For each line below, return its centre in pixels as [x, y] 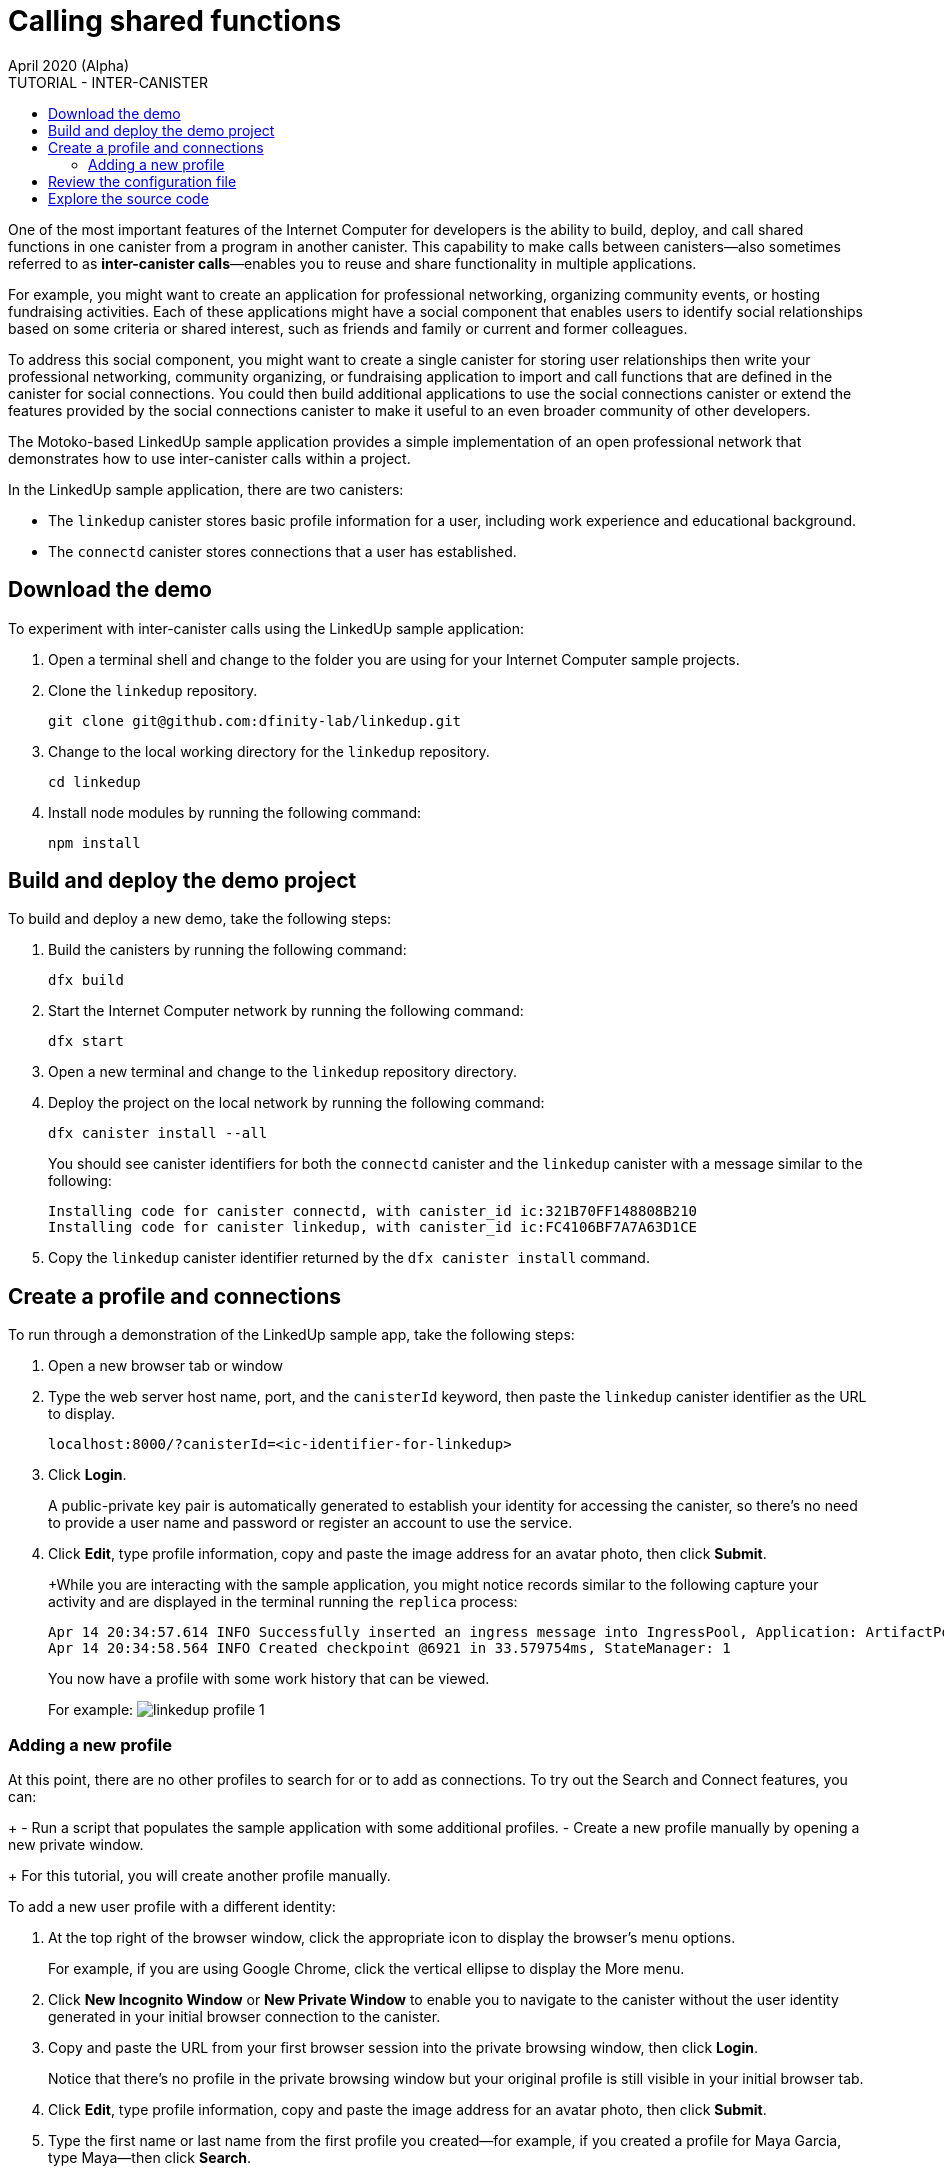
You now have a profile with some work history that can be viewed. [269, 1679]
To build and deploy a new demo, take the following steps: [200, 919]
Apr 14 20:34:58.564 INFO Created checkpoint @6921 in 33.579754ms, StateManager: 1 [389, 1648]
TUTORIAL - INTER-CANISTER [108, 82]
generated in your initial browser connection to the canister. [244, 2017]
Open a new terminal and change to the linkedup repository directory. [282, 1072]
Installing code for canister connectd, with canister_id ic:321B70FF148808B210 [373, 1211]
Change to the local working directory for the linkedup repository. [269, 751]
